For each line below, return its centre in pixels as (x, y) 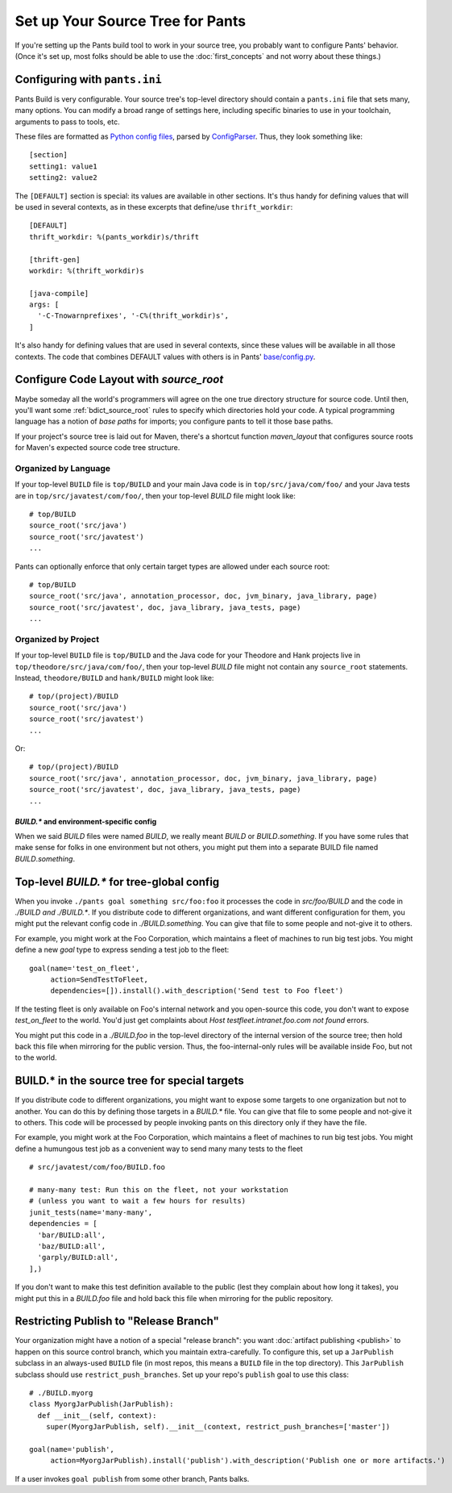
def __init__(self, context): (97, 1415)
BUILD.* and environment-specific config (86, 821)
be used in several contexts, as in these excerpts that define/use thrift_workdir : (154, 206)
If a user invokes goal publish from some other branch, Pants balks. (132, 1478)
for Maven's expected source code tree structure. (97, 448)
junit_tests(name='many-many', (91, 1212)
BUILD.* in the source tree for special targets (130, 1081)
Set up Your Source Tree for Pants (130, 21)
